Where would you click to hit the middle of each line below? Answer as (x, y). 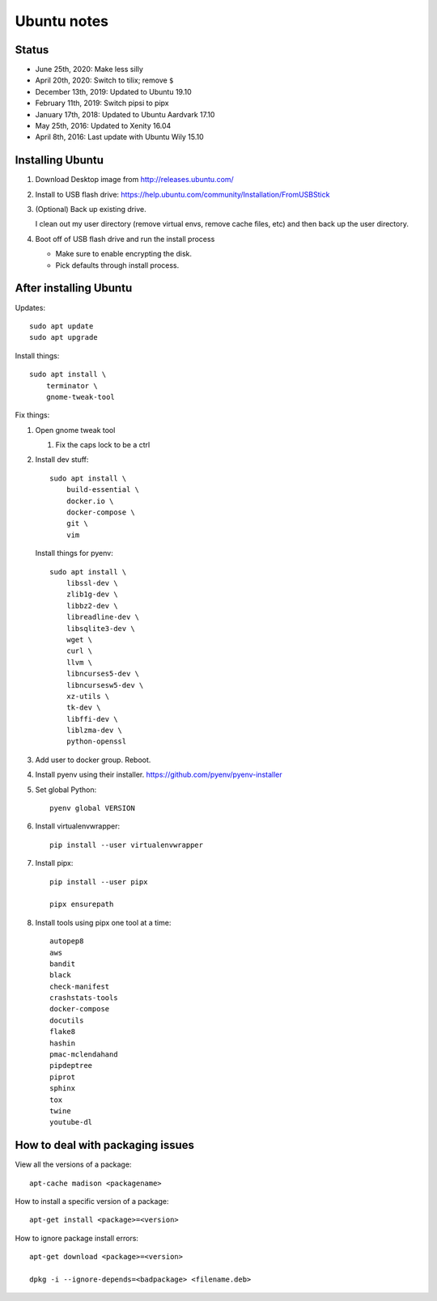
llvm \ (79, 662)
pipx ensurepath (82, 905)
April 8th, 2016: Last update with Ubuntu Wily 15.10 (119, 137)
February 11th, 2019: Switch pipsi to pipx (102, 103)
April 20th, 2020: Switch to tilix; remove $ (104, 80)
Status (32, 50)
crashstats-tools (84, 998)
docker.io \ (90, 501)
